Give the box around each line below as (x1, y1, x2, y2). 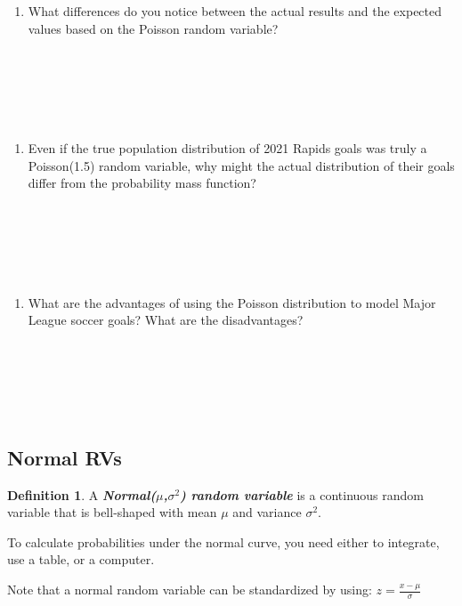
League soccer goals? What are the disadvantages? (28, 311, 304, 329)
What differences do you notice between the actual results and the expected (28, 2, 442, 20)
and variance (232, 503, 302, 521)
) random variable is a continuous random (180, 485, 425, 504)
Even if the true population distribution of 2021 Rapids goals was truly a (28, 138, 427, 157)
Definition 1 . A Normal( (7, 485, 157, 504)
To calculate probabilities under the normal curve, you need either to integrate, (7, 532, 440, 551)
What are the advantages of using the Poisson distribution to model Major (28, 293, 436, 311)
